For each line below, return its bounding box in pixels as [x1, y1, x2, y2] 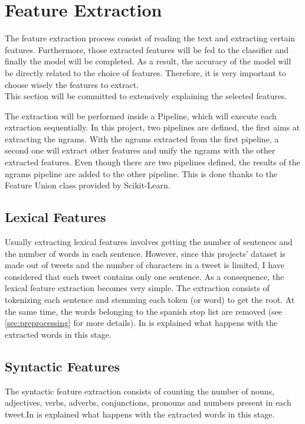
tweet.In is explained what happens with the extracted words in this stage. [5, 407, 275, 420]
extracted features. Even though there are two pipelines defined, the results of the [5, 156, 300, 168]
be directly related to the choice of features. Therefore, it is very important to [5, 66, 286, 79]
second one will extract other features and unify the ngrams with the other [5, 144, 276, 156]
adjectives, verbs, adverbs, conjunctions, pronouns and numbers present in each [5, 396, 291, 409]
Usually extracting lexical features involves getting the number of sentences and [5, 236, 293, 248]
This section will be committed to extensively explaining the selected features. [5, 90, 287, 102]
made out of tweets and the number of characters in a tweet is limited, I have [5, 259, 284, 271]
